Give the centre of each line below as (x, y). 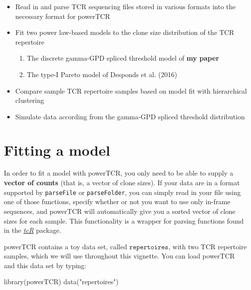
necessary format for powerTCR (63, 16)
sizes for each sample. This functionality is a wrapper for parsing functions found (124, 220)
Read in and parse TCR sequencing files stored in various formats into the (125, 6)
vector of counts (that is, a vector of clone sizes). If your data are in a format (122, 183)
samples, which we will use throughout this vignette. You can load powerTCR (119, 256)
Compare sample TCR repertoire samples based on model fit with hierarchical (131, 90)
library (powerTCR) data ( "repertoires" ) (61, 282)
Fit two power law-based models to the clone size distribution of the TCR (125, 32)
